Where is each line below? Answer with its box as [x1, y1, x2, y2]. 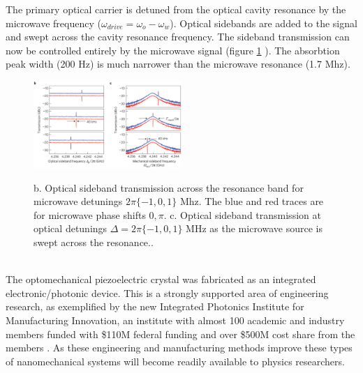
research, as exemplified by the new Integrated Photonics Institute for [6, 299, 304, 314]
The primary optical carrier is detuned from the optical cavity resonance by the [6, 2, 346, 16]
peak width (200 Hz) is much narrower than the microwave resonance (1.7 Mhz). [6, 56, 350, 71]
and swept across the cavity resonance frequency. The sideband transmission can [6, 29, 350, 44]
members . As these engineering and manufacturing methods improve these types [6, 340, 353, 355]
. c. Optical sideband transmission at [163, 207, 321, 222]
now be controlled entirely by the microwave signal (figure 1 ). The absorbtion [6, 43, 340, 57]
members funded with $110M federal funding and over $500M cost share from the [6, 326, 355, 341]
